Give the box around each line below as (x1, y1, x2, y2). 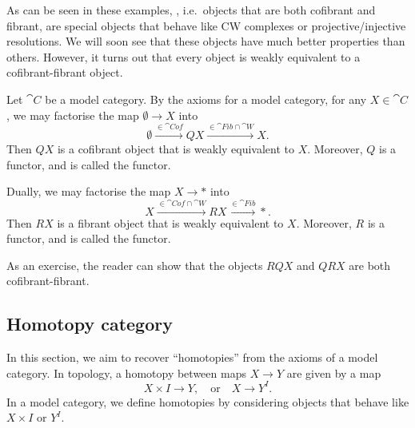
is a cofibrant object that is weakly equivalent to (57, 140, 295, 157)
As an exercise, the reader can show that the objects (6, 256, 263, 273)
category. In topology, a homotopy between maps (6, 364, 246, 381)
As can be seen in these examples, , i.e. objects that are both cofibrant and (6, 2, 376, 18)
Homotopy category (6, 311, 173, 336)
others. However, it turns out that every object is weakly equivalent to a (6, 48, 361, 65)
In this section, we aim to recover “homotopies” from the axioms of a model (6, 349, 378, 366)
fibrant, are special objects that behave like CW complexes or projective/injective (6, 17, 406, 34)
